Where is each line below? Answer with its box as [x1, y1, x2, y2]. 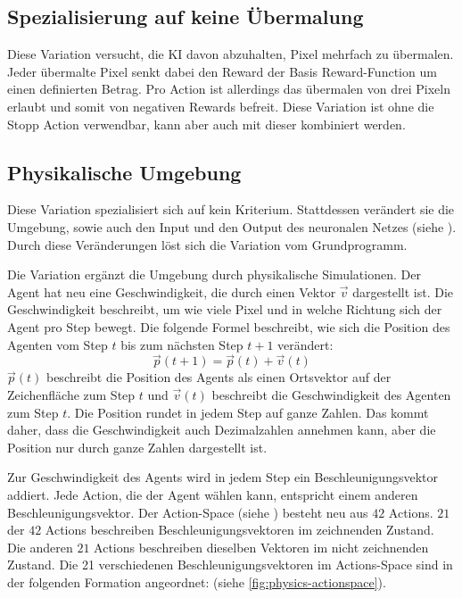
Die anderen [7, 537, 73, 556]
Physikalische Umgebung [7, 158, 242, 186]
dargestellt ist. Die [352, 282, 454, 301]
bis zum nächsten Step [120, 335, 243, 353]
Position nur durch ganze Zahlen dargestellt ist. [7, 437, 268, 456]
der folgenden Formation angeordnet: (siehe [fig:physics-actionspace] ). [7, 572, 386, 591]
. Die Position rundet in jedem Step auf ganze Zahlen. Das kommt [67, 403, 429, 421]
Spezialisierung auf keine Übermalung [7, 3, 364, 30]
